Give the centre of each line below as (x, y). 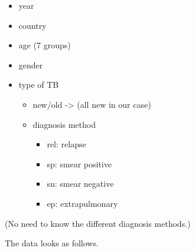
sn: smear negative (80, 184)
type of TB (39, 85)
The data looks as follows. (52, 243)
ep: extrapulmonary (82, 203)
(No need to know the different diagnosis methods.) (98, 223)
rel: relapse (66, 144)
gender (31, 65)
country (32, 25)
